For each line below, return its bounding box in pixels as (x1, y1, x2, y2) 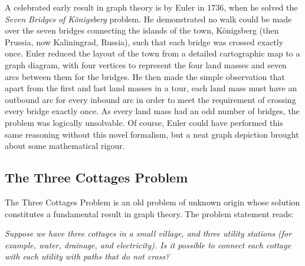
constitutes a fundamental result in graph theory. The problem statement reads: (5, 207, 294, 220)
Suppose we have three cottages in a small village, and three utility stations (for (5, 227, 292, 240)
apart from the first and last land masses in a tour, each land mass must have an (5, 82, 297, 94)
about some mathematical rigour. (5, 139, 125, 152)
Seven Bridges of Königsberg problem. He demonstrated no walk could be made (5, 12, 292, 25)
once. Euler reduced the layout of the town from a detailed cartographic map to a (5, 47, 300, 59)
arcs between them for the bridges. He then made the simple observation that (5, 70, 285, 82)
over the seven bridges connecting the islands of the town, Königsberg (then (5, 24, 279, 36)
